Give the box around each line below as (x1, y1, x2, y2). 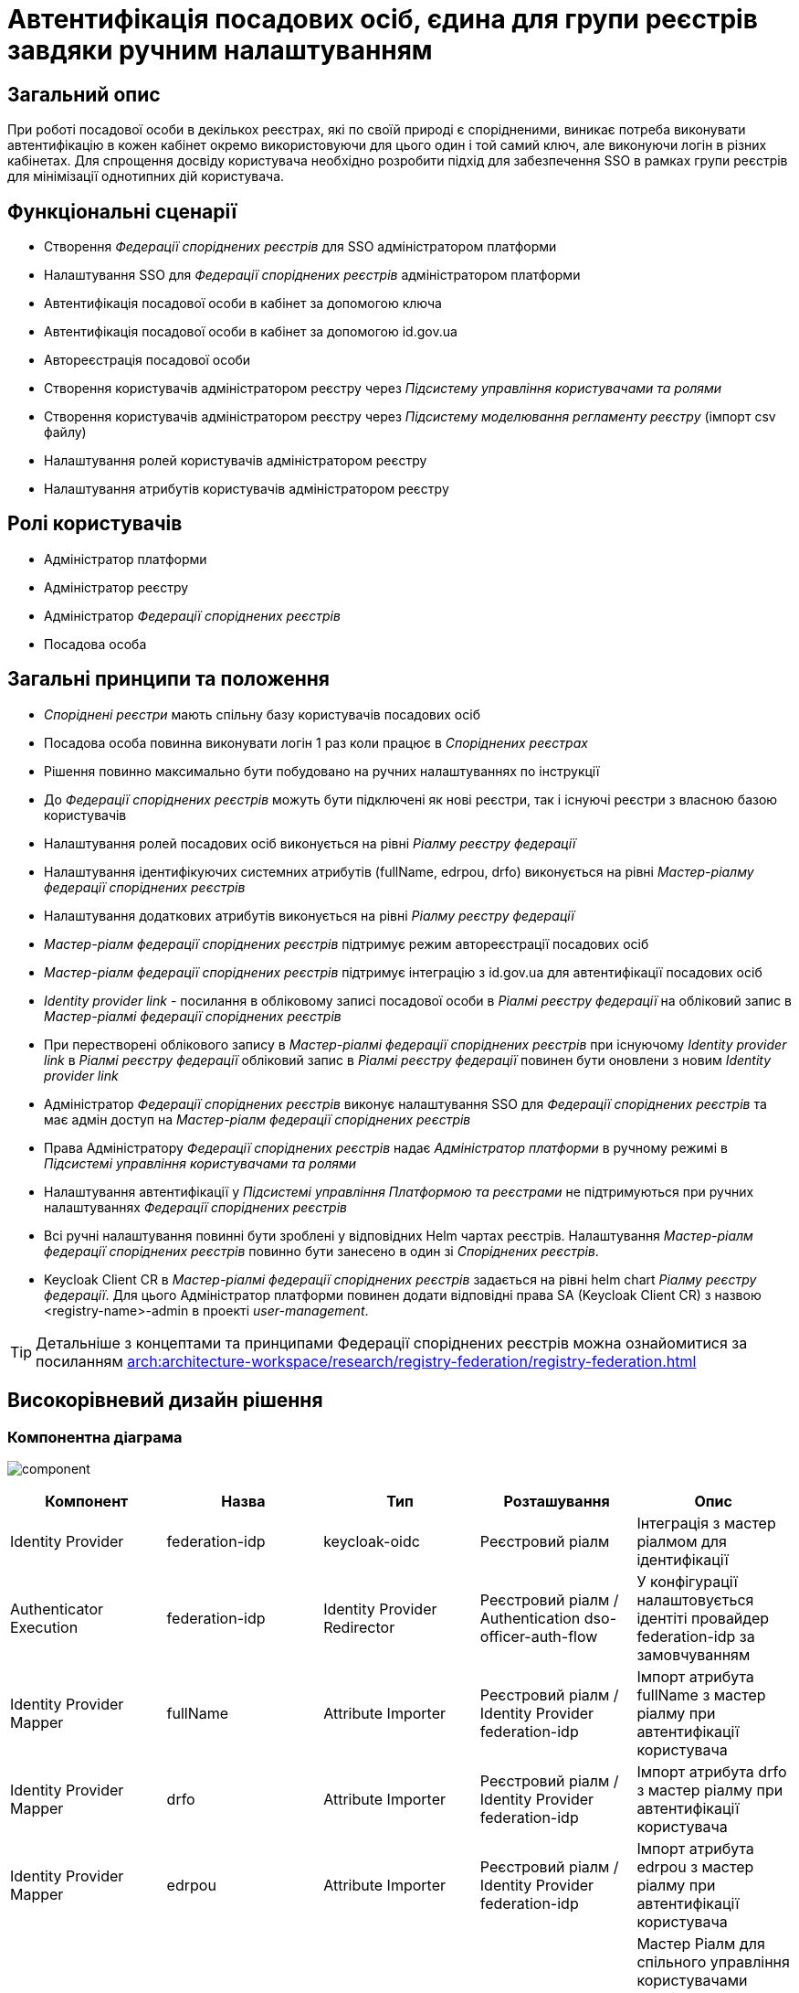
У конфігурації (636, 1572, 738, 1591)
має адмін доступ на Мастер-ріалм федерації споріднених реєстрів (44, 1111, 471, 1127)
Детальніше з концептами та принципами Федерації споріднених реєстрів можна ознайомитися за (36, 1333, 748, 1352)
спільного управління (636, 1952, 790, 1971)
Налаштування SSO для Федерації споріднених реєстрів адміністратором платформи (44, 267, 581, 283)
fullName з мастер (636, 1685, 766, 1704)
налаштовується (636, 1590, 754, 1609)
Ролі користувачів (7, 512, 183, 536)
